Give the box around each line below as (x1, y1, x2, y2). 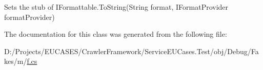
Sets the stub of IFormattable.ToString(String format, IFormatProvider (4, 2, 229, 12)
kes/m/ (4, 56, 27, 66)
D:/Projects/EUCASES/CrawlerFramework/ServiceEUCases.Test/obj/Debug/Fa (4, 45, 259, 56)
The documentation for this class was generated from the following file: (4, 29, 227, 39)
